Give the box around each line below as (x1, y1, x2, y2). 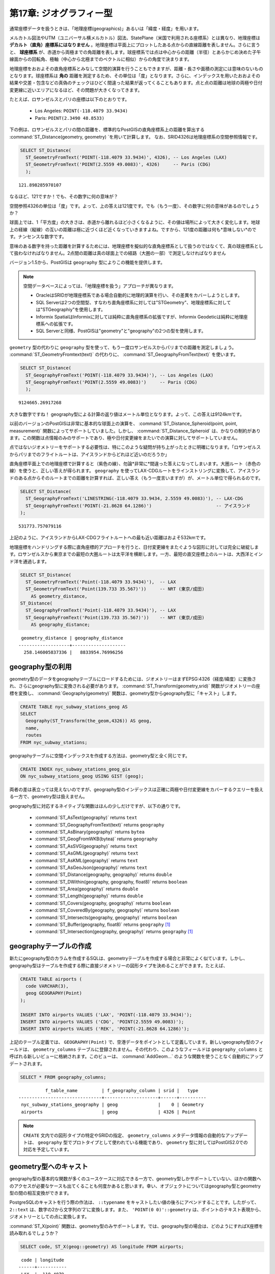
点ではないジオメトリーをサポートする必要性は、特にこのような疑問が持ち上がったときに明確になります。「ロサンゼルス (9, 444, 261, 450)
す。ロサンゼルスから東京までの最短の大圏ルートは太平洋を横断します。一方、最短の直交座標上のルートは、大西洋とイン (9, 551, 263, 558)
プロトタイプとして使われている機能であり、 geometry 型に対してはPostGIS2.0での (72, 1139, 248, 1145)
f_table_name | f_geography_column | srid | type (45, 1087, 199, 1093)
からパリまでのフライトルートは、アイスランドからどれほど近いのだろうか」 (9, 451, 170, 457)
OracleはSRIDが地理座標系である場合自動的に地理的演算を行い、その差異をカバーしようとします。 (36, 292, 242, 298)
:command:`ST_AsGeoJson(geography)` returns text (35, 864, 148, 870)
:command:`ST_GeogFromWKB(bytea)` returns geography (35, 836, 158, 842)
